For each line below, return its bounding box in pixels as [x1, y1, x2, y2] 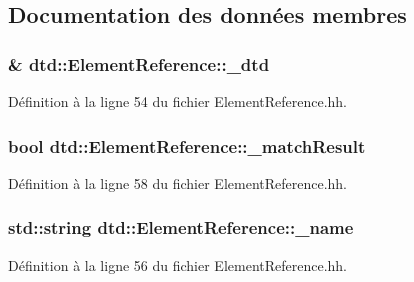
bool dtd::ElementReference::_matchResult [8, 133, 366, 158]
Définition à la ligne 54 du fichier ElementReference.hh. [8, 91, 348, 111]
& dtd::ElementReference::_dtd [8, 51, 270, 76]
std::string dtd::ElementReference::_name [8, 215, 354, 240]
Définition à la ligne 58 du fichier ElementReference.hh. [8, 172, 348, 193]
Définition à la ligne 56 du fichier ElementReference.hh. [8, 254, 348, 275]
